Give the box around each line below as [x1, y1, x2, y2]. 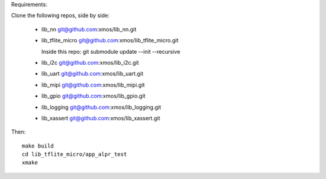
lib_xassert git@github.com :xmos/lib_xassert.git [41, 114, 161, 122]
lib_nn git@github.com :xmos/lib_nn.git [41, 25, 137, 33]
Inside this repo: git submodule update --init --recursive [41, 48, 181, 55]
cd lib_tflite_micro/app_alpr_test [22, 151, 127, 158]
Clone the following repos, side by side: [11, 12, 110, 19]
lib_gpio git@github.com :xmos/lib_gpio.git [41, 93, 146, 100]
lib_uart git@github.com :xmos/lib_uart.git [41, 70, 144, 77]
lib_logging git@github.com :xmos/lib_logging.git [41, 103, 161, 111]
